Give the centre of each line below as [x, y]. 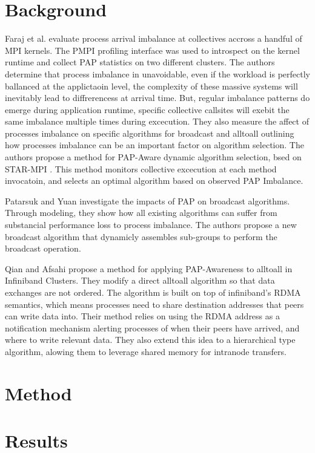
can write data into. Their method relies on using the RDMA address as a [142, 316]
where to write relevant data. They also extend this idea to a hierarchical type [150, 340]
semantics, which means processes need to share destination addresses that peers [154, 304]
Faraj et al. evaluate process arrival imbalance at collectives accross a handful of [154, 38]
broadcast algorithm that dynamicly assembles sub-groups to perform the [141, 236]
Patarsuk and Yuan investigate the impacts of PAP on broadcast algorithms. [148, 200]
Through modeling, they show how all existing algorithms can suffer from [141, 213]
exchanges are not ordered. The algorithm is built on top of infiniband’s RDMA [153, 292]
